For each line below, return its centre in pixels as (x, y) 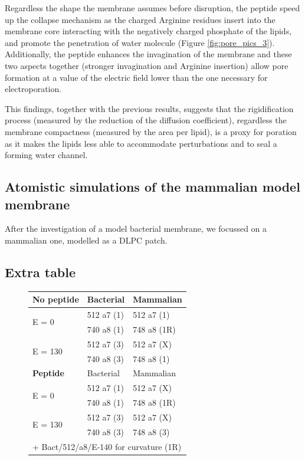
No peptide (56, 299)
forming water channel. (46, 155)
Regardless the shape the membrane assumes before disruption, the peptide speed (152, 8)
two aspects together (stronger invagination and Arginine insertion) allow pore (147, 65)
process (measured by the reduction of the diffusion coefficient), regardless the (146, 120)
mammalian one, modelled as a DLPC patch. (86, 240)
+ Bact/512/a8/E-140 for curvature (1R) (107, 446)
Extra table (40, 272)
